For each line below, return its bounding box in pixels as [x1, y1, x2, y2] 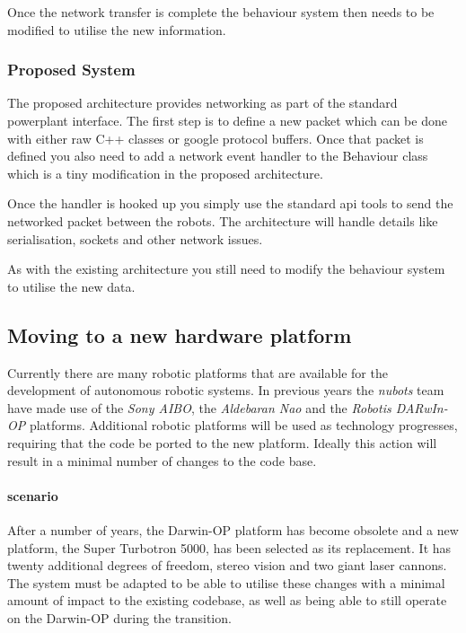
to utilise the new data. [7, 277, 136, 295]
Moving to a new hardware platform [7, 321, 352, 348]
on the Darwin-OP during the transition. [7, 608, 232, 627]
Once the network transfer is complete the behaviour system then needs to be [7, 3, 435, 21]
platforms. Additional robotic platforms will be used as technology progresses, [29, 416, 458, 435]
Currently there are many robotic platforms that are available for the [7, 363, 388, 382]
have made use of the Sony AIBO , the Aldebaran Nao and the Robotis [7, 398, 391, 417]
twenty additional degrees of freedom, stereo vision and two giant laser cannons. [7, 556, 447, 575]
